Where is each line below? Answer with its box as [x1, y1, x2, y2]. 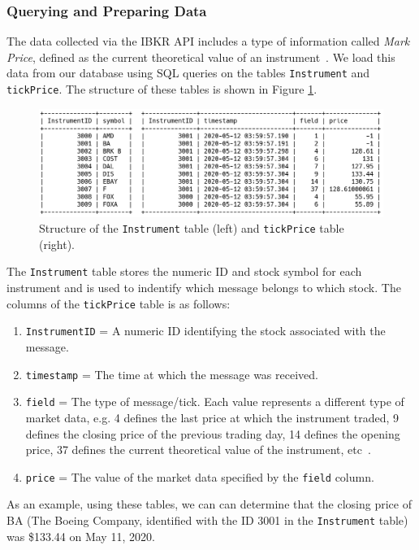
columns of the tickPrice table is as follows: [6, 295, 231, 312]
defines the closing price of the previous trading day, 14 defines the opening [25, 425, 400, 442]
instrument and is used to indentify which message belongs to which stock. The [6, 279, 401, 296]
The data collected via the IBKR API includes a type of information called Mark [6, 33, 410, 50]
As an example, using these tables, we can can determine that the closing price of [6, 495, 412, 513]
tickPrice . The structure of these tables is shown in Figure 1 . [6, 81, 317, 98]
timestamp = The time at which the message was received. [25, 365, 318, 382]
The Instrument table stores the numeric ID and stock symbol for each [6, 263, 362, 280]
